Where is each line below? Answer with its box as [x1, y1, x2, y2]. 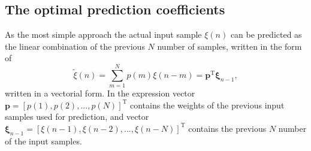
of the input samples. [5, 134, 82, 147]
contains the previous [188, 122, 267, 134]
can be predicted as [230, 28, 302, 41]
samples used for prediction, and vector [5, 110, 149, 123]
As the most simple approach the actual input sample [5, 28, 202, 41]
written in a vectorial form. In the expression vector [5, 87, 195, 99]
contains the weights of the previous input [130, 98, 285, 111]
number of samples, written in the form [157, 40, 302, 52]
